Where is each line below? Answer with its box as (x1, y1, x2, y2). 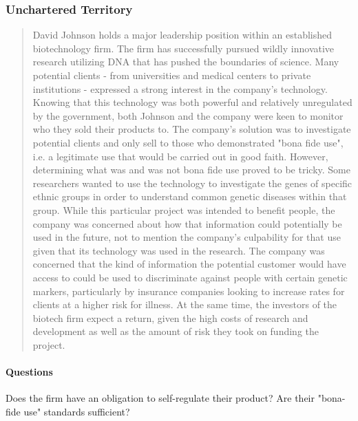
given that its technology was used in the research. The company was (32, 243, 325, 257)
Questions (6, 365, 53, 379)
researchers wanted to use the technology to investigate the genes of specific (32, 175, 352, 190)
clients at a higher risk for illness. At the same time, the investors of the (32, 297, 337, 312)
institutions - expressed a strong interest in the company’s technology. (32, 81, 328, 96)
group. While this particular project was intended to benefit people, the (32, 202, 335, 217)
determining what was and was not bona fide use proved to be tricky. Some (32, 162, 350, 177)
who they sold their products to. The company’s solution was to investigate (32, 122, 351, 136)
